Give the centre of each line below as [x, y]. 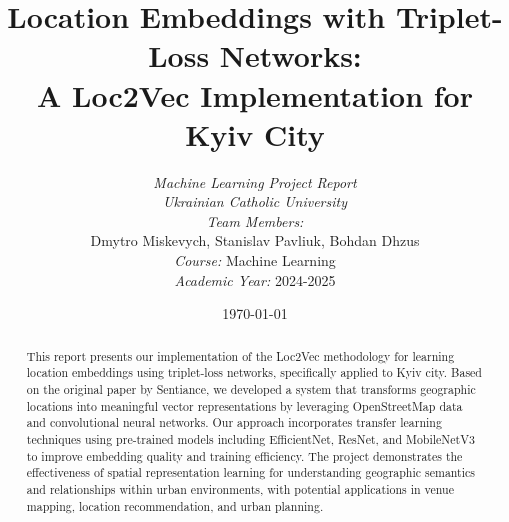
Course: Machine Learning [255, 260]
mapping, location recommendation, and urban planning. [175, 505]
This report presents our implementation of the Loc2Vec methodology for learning [240, 355]
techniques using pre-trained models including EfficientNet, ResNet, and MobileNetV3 [251, 438]
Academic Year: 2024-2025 [255, 279]
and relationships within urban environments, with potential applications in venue [240, 488]
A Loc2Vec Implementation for [255, 94]
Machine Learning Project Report [255, 181]
